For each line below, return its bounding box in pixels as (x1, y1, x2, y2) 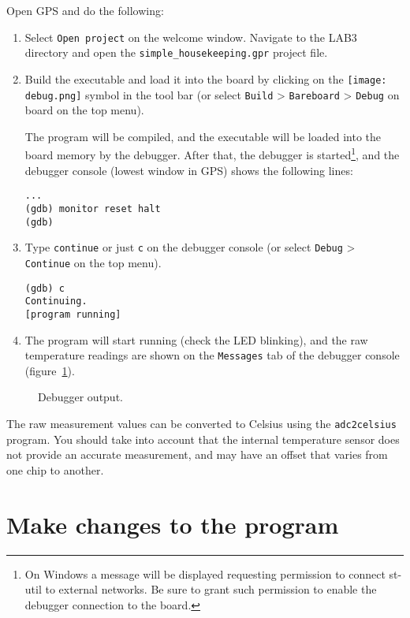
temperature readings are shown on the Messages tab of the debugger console (24, 347, 400, 363)
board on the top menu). (24, 102, 144, 118)
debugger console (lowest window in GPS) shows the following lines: (24, 162, 353, 178)
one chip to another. (6, 461, 104, 478)
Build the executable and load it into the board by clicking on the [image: (24, 70, 387, 87)
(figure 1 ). (24, 362, 75, 378)
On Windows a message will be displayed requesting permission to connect (24, 565, 386, 582)
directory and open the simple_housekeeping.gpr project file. (24, 44, 328, 61)
